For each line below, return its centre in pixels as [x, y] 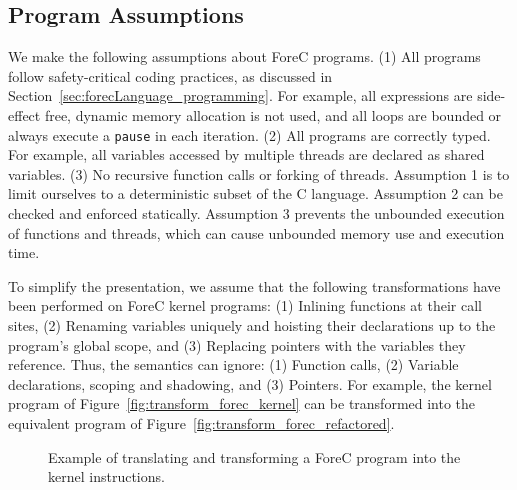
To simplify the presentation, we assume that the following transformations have [254, 285]
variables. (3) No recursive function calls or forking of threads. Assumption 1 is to [259, 173]
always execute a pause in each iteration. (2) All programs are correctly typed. [249, 134]
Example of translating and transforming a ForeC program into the [254, 456]
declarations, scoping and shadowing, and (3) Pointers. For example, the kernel [250, 383]
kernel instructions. [106, 476]
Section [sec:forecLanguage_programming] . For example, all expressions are [240, 95]
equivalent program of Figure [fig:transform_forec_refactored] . [201, 422]
